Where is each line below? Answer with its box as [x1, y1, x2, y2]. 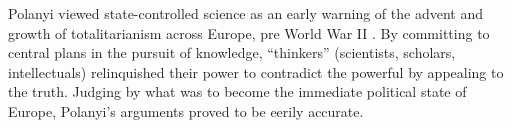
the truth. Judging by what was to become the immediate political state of [8, 81, 467, 102]
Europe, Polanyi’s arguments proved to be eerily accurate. [8, 100, 364, 121]
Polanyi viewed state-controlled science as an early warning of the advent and [8, 3, 483, 23]
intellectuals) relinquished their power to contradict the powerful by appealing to [8, 61, 504, 82]
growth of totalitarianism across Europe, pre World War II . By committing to [8, 22, 490, 43]
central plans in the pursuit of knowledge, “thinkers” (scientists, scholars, [8, 42, 456, 63]
